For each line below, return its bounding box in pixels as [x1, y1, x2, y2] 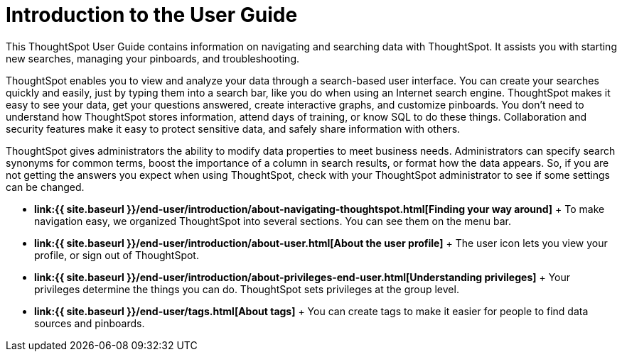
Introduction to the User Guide [6, 3, 298, 27]
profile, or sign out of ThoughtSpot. [34, 248, 199, 261]
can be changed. [6, 180, 85, 193]
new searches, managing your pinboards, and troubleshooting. [6, 52, 300, 65]
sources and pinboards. [34, 317, 145, 329]
